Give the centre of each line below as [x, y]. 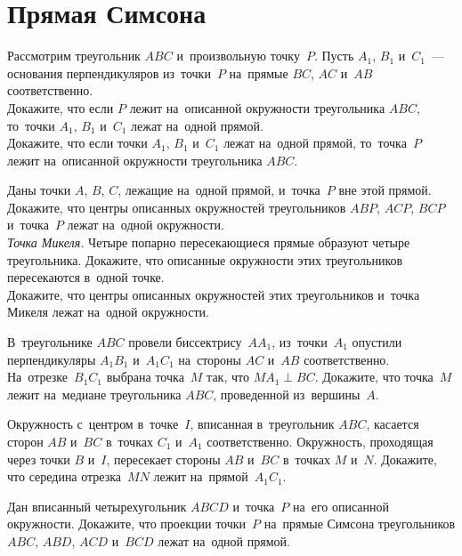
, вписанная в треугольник [262, 424]
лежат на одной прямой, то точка [315, 143]
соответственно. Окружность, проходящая [320, 441]
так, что [228, 377]
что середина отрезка [65, 476]
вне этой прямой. [385, 190]
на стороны [210, 359]
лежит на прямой [201, 476]
